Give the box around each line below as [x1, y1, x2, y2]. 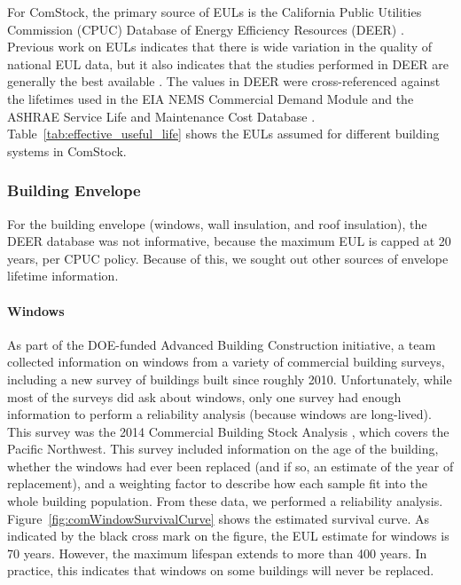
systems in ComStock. [7, 141, 127, 160]
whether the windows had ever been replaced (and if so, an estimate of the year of [7, 456, 454, 475]
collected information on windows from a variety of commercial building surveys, [7, 352, 445, 371]
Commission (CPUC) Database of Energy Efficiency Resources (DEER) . [7, 20, 404, 38]
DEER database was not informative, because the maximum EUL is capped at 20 [7, 232, 451, 250]
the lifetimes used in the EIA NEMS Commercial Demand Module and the [7, 89, 414, 107]
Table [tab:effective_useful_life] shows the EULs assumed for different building [7, 124, 440, 143]
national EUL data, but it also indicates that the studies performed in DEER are [7, 54, 449, 73]
